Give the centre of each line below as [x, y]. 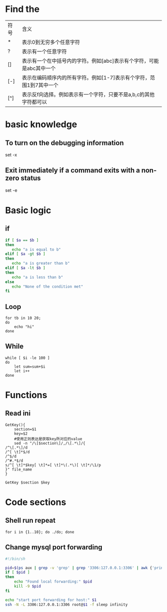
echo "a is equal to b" [36, 249]
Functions [26, 395]
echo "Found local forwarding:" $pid [53, 582]
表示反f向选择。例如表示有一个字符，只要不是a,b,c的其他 [88, 94]
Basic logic [28, 210]
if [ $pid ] [17, 572]
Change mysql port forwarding [54, 547]
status [31, 178]
